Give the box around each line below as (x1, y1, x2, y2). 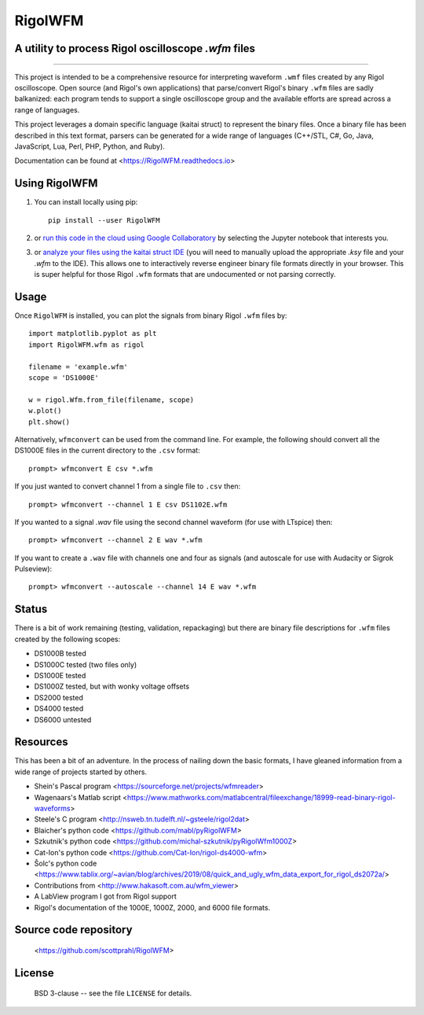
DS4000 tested (34, 704, 84, 714)
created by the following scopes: (14, 634, 121, 644)
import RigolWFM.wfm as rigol (28, 340, 145, 349)
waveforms (34, 803, 71, 813)
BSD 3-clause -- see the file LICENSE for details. (34, 988, 192, 998)
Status (14, 603, 48, 616)
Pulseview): (14, 564, 53, 574)
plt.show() (28, 417, 71, 426)
